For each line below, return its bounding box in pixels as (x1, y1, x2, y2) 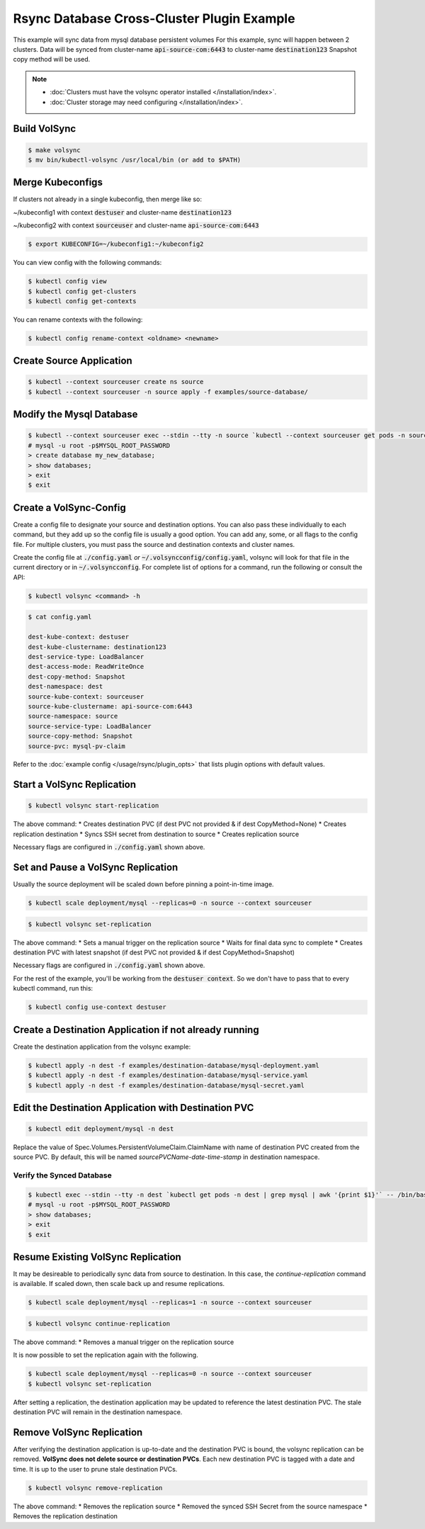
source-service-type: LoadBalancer (28, 722, 152, 730)
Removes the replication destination (13, 1512, 118, 1520)
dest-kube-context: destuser (28, 633, 130, 641)
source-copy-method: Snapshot (28, 732, 133, 740)
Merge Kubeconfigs (13, 176, 103, 188)
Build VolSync (13, 123, 76, 135)
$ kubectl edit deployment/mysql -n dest (28, 1125, 174, 1133)
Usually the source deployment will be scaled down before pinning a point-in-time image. (13, 880, 274, 888)
